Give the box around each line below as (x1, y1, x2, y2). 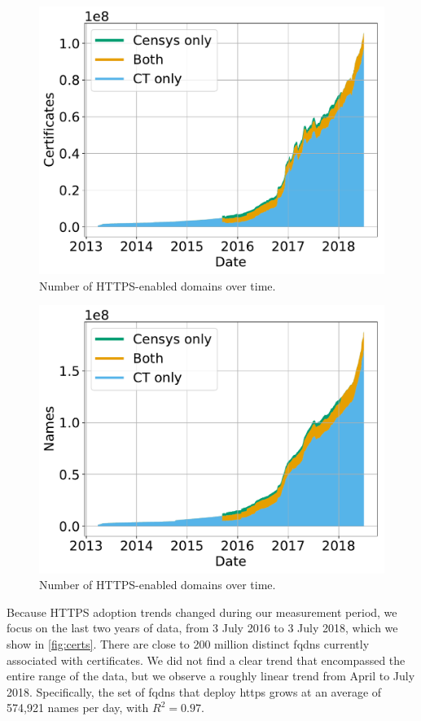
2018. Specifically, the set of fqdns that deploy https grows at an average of (7, 683, 382, 700)
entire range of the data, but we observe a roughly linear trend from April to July (7, 667, 415, 684)
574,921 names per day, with (7, 699, 149, 716)
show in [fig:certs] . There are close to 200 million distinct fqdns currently (7, 635, 370, 652)
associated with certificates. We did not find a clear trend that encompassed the (7, 651, 406, 668)
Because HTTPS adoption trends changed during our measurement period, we (7, 603, 397, 620)
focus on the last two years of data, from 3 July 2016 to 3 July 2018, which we (7, 619, 398, 636)
